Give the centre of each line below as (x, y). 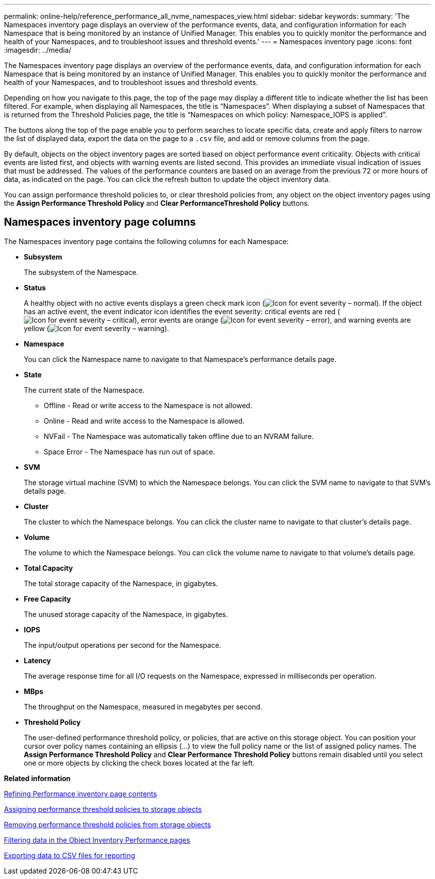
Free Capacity (47, 599)
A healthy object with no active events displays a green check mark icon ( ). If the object (223, 303)
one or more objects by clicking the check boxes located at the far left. (139, 763)
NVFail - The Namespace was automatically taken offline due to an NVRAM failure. (179, 436)
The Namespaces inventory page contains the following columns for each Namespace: (146, 241)
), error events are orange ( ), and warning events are (273, 320)
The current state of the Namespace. (84, 390)
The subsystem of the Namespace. (81, 272)
